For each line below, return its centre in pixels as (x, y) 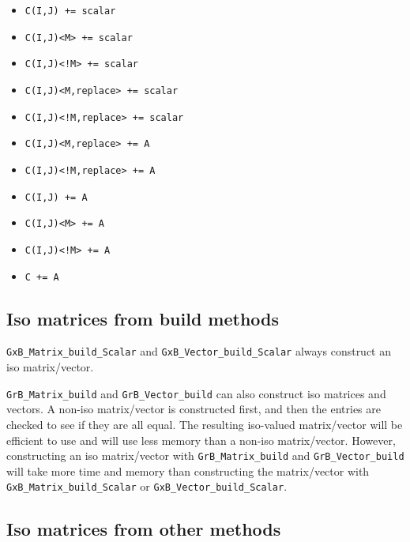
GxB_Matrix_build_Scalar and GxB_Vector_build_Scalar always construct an (199, 351)
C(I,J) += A (56, 197)
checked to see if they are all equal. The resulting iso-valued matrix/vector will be (205, 424)
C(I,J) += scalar (70, 11)
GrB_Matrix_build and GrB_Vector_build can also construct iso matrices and (196, 393)
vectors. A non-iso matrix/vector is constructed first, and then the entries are (194, 409)
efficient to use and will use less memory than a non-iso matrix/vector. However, (201, 440)
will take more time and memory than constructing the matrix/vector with (188, 470)
